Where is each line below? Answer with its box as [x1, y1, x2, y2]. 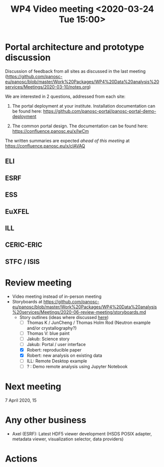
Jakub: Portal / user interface [26, 341, 86, 347]
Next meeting [5, 381, 61, 392]
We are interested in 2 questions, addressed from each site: [5, 93, 126, 99]
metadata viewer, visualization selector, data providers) [12, 436, 124, 442]
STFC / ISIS [5, 257, 40, 266]
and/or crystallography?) [26, 325, 77, 331]
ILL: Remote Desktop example [26, 358, 87, 364]
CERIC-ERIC [5, 241, 43, 249]
